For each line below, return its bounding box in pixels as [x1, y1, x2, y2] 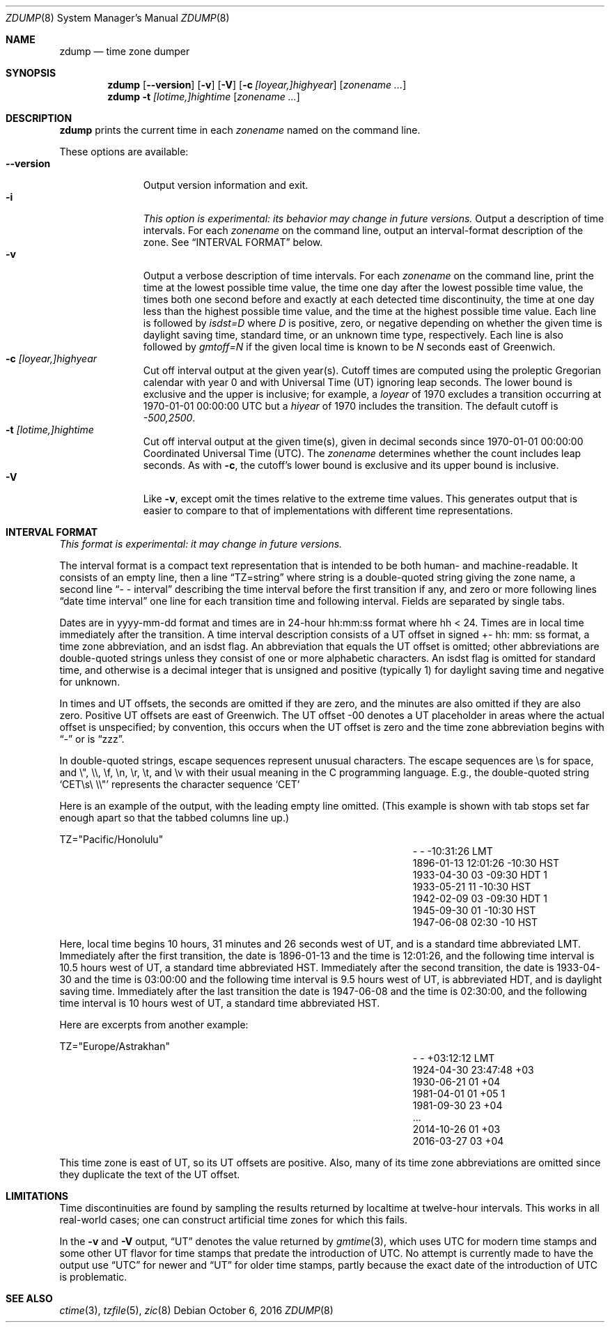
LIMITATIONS [6, 1190, 69, 1202]
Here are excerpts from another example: [59, 1019, 249, 1030]
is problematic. [59, 1271, 127, 1283]
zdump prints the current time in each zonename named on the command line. [59, 124, 421, 136]
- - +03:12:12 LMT [412, 1052, 495, 1064]
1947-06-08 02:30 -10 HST [412, 916, 538, 928]
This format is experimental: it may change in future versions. [59, 538, 343, 550]
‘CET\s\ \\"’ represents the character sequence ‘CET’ [59, 778, 300, 790]
